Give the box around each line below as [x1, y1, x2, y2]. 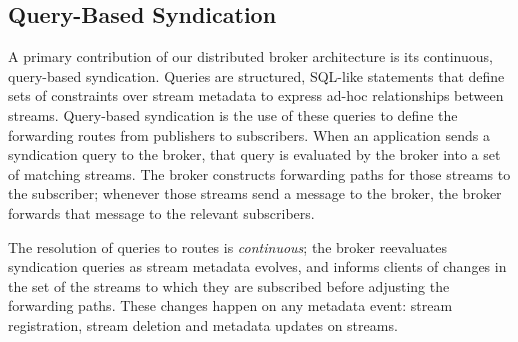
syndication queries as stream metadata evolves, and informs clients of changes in [8, 256, 507, 277]
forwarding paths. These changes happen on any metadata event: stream [8, 295, 453, 316]
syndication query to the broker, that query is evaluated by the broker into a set [8, 144, 501, 165]
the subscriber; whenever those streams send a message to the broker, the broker [8, 183, 502, 204]
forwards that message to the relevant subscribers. [8, 202, 315, 223]
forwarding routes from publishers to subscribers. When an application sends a [8, 124, 490, 145]
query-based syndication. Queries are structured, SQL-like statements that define [8, 65, 505, 86]
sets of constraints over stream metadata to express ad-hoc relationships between [8, 85, 504, 106]
